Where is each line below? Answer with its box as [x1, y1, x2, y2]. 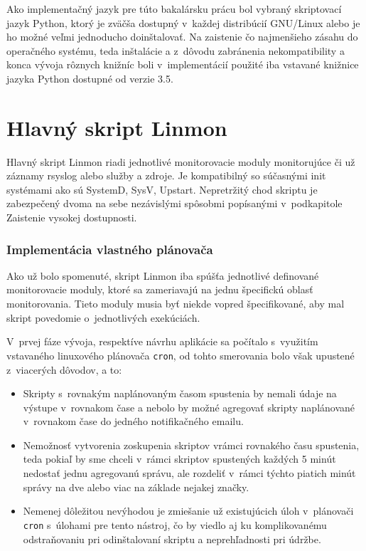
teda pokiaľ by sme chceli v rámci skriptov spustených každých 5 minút [23, 451, 336, 466]
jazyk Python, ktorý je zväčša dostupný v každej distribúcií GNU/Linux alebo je [6, 15, 360, 30]
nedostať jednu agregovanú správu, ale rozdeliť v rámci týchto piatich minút [23, 466, 356, 481]
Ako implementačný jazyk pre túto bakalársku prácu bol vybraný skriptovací [6, 1, 342, 16]
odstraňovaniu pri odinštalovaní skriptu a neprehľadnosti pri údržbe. [23, 531, 321, 546]
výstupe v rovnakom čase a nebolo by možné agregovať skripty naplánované [23, 399, 355, 414]
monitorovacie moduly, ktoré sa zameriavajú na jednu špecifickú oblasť [6, 282, 313, 297]
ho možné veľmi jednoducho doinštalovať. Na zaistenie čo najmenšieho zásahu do [6, 29, 358, 44]
